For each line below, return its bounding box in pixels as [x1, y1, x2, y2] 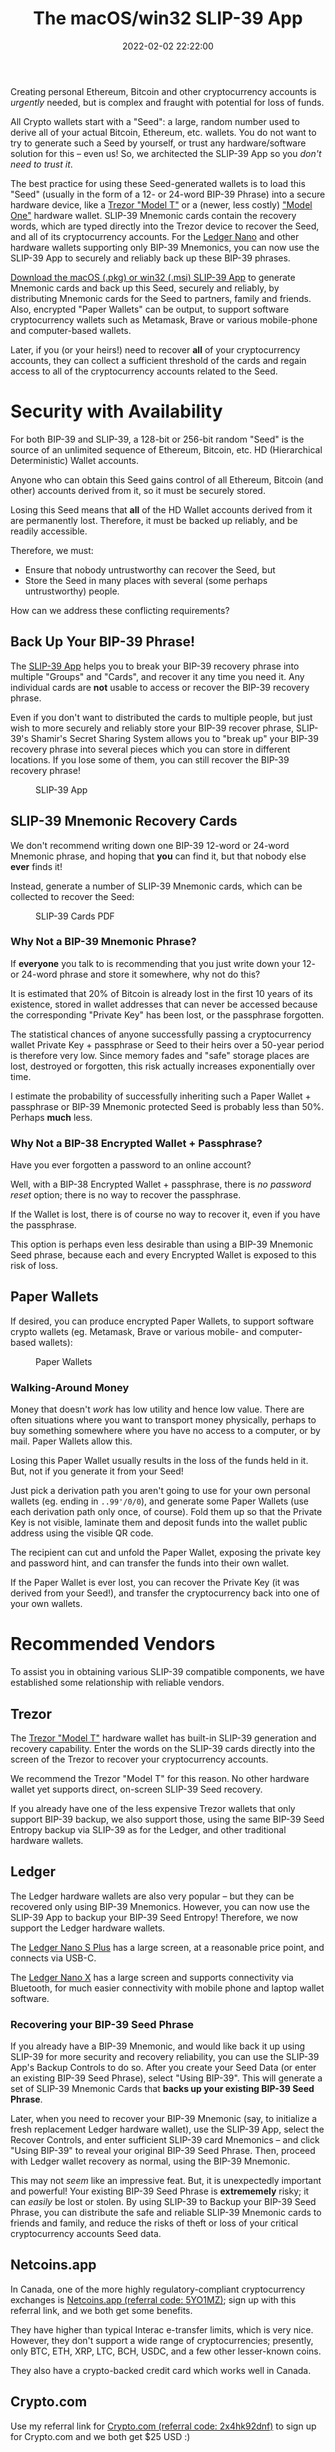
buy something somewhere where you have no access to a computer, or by [10, 1425, 321, 1437]
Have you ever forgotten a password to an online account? [10, 1159, 252, 1171]
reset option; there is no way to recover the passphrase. [10, 1189, 242, 1201]
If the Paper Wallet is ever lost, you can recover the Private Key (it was [10, 1577, 300, 1589]
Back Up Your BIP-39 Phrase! [10, 633, 196, 651]
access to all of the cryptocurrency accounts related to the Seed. [10, 365, 278, 377]
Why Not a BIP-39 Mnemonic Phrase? [10, 935, 197, 949]
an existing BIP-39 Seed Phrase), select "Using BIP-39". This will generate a [10, 2072, 323, 2084]
